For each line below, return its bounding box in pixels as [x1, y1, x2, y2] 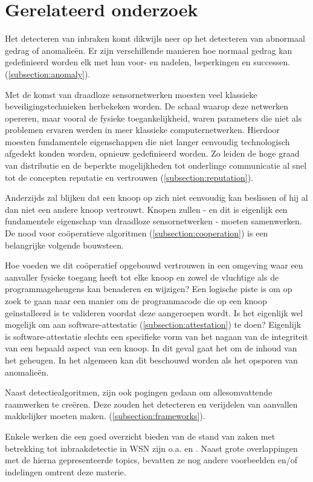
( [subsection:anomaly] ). [5, 67, 91, 80]
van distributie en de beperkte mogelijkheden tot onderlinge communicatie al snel [5, 159, 307, 172]
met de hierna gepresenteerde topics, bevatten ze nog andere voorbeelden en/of [5, 454, 298, 466]
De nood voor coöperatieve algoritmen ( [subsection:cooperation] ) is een [5, 227, 268, 239]
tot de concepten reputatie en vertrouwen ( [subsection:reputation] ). [5, 171, 254, 183]
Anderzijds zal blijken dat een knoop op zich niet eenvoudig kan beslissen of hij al [5, 191, 308, 204]
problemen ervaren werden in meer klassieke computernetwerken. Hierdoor [5, 123, 280, 136]
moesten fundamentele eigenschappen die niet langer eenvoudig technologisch [5, 135, 290, 148]
